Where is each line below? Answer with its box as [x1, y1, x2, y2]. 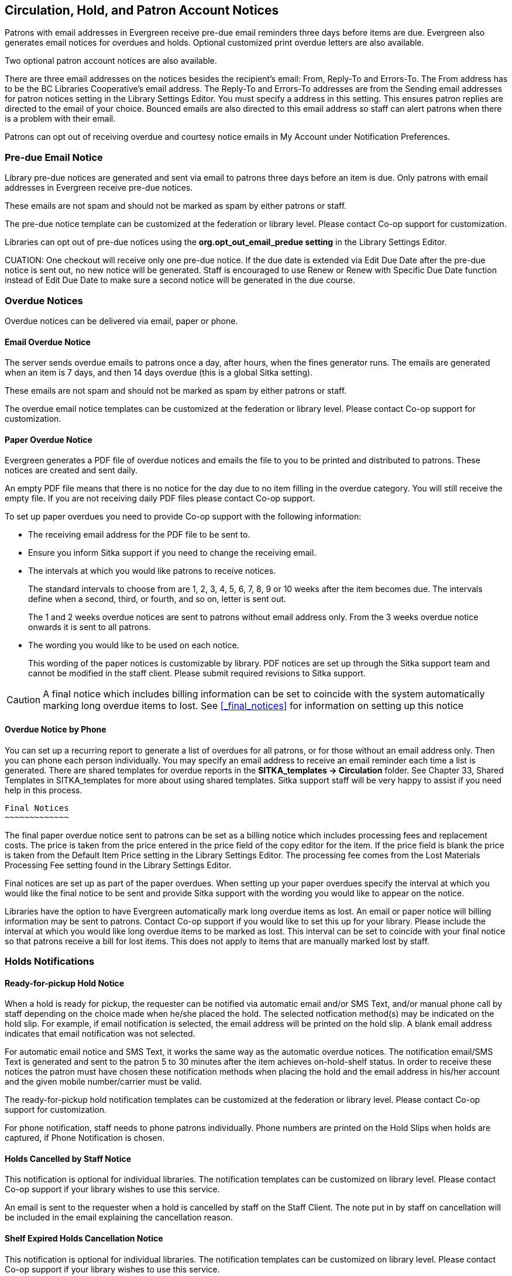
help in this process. [5, 785, 83, 795]
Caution [6, 694, 41, 706]
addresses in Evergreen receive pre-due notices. [5, 183, 193, 193]
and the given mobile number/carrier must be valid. [5, 1076, 202, 1087]
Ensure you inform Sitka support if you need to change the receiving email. [28, 548, 317, 558]
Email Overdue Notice [5, 336, 91, 347]
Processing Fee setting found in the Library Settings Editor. [5, 859, 231, 870]
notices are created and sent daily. [5, 465, 138, 476]
